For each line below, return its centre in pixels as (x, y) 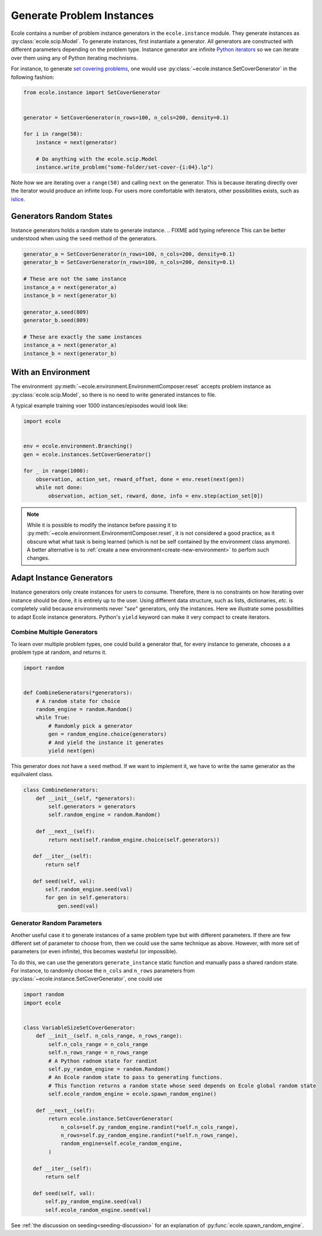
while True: (53, 718)
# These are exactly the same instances (82, 337)
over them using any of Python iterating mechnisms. (74, 58)
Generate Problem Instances (82, 15)
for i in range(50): (53, 134)
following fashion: (32, 77)
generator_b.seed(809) (56, 320)
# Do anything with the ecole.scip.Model (97, 159)
